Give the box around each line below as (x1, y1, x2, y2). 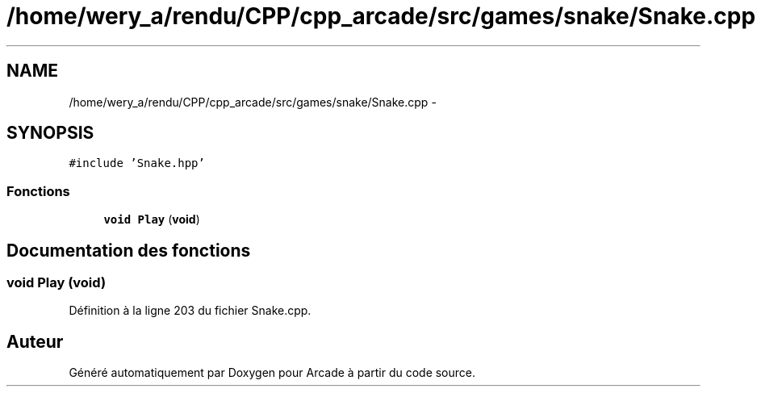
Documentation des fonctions (6, 240, 251, 261)
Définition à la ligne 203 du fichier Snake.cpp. (69, 303, 312, 318)
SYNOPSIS (6, 123, 94, 144)
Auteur (6, 331, 64, 352)
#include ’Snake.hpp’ (69, 157, 205, 170)
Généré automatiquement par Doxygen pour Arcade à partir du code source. (69, 366, 476, 380)
